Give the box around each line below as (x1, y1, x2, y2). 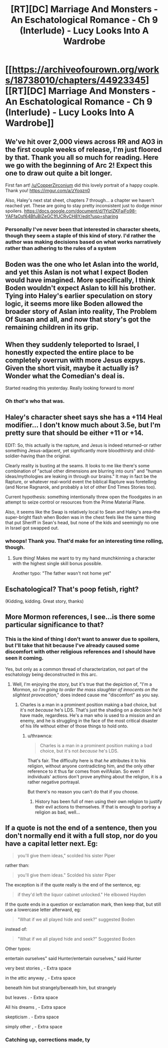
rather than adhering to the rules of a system (5, 245, 116, 252)
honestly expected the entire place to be (5, 348, 134, 357)
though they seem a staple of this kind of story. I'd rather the (5, 232, 156, 239)
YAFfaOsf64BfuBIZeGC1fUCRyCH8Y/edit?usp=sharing (5, 213, 119, 219)
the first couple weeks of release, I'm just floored (5, 145, 162, 154)
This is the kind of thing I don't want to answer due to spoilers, (5, 635, 160, 642)
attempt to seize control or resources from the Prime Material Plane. (5, 499, 145, 505)
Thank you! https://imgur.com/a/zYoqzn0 (5, 188, 90, 193)
